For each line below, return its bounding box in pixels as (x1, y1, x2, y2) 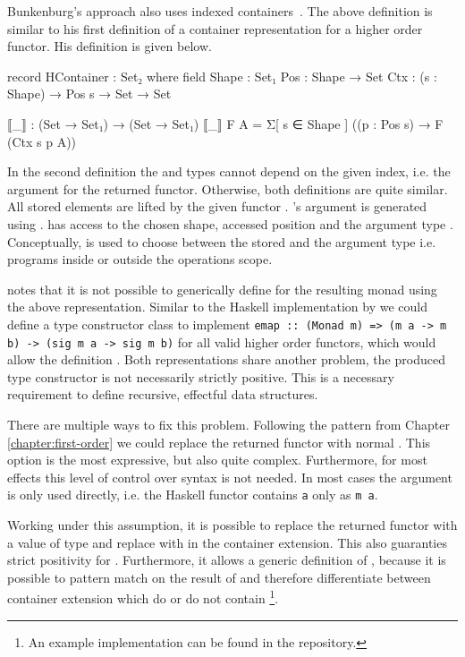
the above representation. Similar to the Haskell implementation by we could (7, 297, 428, 316)
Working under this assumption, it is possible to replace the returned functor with (7, 516, 458, 534)
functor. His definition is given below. (7, 37, 212, 55)
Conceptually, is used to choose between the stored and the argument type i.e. (7, 232, 436, 251)
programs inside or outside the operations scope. (7, 250, 273, 269)
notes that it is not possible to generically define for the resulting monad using (7, 279, 437, 298)
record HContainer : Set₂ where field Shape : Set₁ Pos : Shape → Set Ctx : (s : (7, 66, 437, 85)
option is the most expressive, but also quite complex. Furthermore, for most (7, 450, 427, 469)
